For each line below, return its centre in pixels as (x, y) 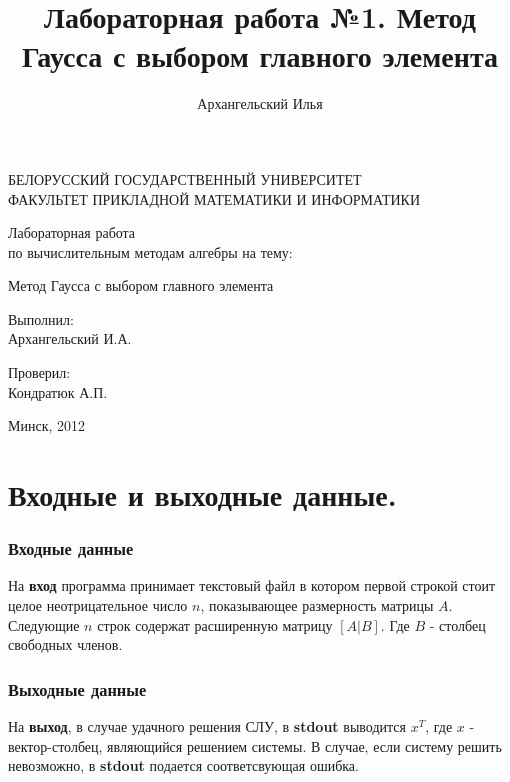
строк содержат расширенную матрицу (215, 624)
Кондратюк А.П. (58, 391)
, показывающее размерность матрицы (317, 605)
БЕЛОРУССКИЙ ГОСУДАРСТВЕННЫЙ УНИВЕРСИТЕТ (185, 178)
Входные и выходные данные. (202, 494)
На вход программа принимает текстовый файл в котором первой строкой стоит (252, 585)
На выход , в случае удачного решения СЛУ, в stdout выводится (207, 726)
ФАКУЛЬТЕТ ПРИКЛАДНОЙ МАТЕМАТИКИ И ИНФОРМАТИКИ (214, 198)
